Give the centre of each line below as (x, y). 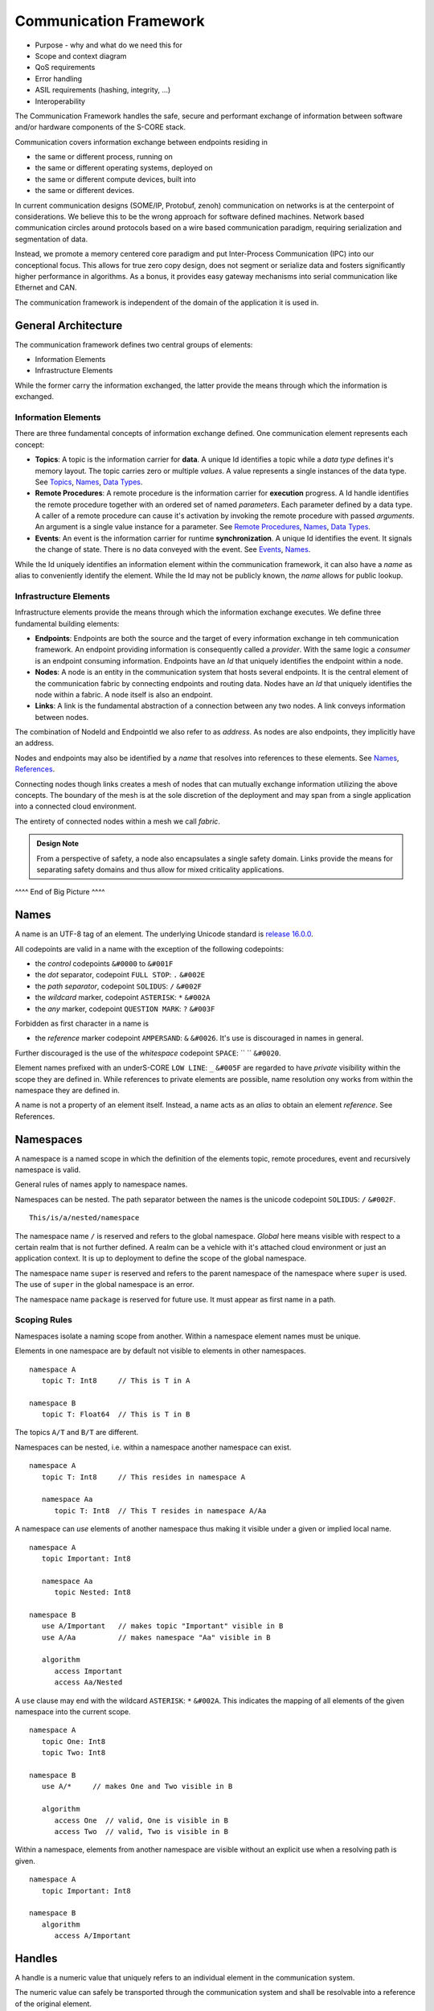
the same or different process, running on (104, 157)
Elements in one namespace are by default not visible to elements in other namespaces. (161, 1351)
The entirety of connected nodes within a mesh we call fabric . (118, 821)
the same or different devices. (84, 191)
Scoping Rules (43, 1320)
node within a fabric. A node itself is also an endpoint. (124, 694)
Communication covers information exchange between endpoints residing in (141, 142)
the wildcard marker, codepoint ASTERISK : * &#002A (123, 997)
